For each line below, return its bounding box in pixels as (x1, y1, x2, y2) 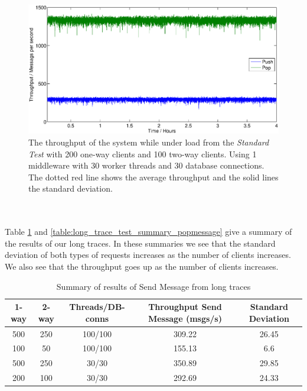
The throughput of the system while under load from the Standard (28, 136, 269, 148)
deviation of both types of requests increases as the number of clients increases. (5, 248, 291, 261)
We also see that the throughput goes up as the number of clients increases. (5, 260, 279, 272)
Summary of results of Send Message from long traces (56, 280, 251, 292)
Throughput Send (148, 300, 222, 313)
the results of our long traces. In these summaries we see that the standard (5, 237, 276, 249)
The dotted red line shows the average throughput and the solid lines (28, 170, 279, 183)
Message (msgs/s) (148, 312, 222, 324)
